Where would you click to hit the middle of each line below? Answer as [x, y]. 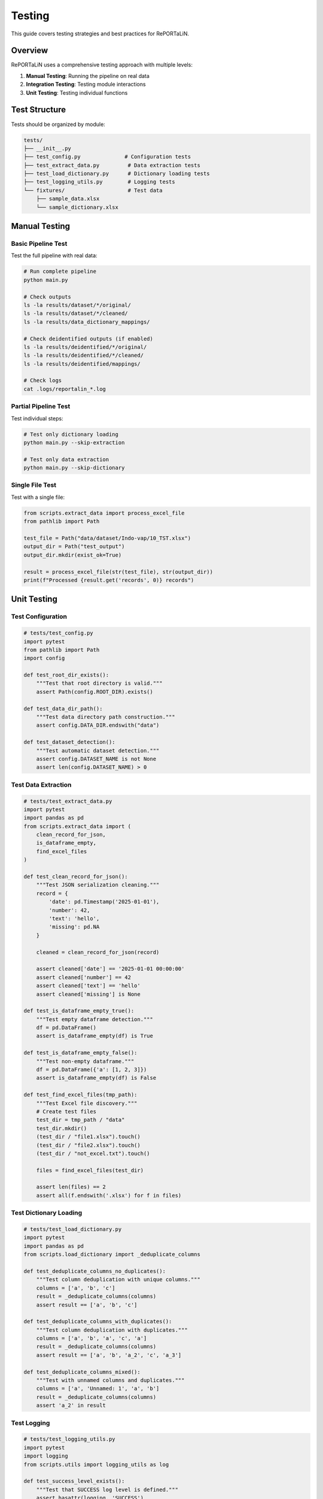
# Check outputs [48, 297]
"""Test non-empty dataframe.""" [85, 1061]
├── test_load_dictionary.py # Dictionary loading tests [117, 174]
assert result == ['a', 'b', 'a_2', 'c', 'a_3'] [109, 1355]
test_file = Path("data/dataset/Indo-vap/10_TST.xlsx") [107, 538]
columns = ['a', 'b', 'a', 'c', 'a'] [92, 1338]
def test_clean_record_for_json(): [76, 877]
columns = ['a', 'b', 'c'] [76, 1288]
